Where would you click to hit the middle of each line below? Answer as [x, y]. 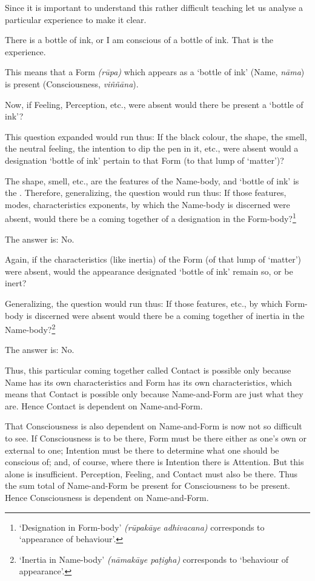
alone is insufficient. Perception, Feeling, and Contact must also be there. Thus [151, 473]
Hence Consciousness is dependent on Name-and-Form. [107, 497]
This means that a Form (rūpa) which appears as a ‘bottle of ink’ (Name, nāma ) [155, 72]
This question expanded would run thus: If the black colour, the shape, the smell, [156, 136]
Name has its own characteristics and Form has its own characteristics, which [148, 382]
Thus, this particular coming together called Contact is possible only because [148, 370]
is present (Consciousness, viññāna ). [72, 83]
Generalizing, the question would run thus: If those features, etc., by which [144, 303]
